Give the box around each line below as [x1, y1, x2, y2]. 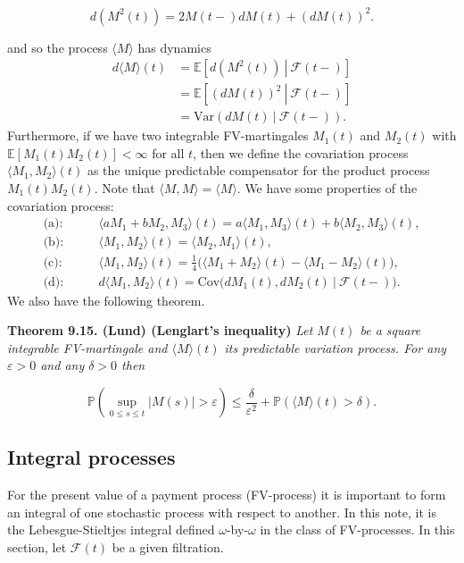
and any [40, 356, 85, 374]
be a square [360, 321, 421, 340]
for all [152, 143, 185, 162]
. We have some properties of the [236, 178, 418, 197]
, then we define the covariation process [193, 143, 409, 162]
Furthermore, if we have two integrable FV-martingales [7, 126, 309, 145]
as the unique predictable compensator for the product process [87, 161, 430, 180]
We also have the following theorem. [7, 290, 205, 309]
